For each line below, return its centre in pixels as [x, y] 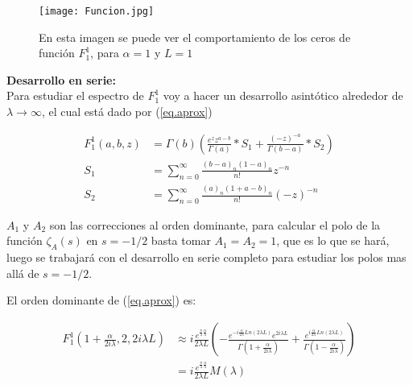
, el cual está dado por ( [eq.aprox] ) [127, 112]
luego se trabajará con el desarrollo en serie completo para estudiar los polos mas [206, 257]
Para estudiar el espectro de [75, 95]
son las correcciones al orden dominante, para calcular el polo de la [215, 224]
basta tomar [181, 240]
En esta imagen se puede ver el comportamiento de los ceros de [195, 37]
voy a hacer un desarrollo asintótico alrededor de [283, 95]
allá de [23, 273]
